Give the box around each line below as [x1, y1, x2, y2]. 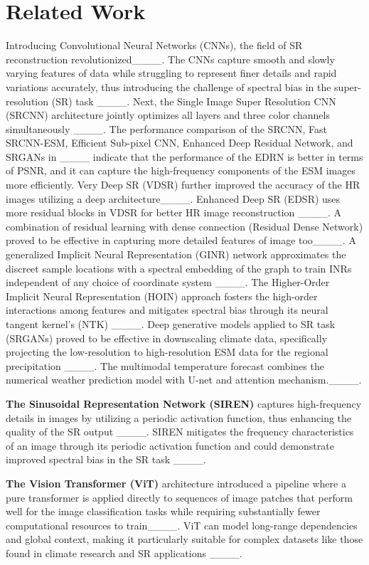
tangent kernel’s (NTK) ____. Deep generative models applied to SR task [6, 317, 336, 331]
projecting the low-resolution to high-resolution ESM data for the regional [6, 344, 328, 359]
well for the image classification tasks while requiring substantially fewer [6, 504, 321, 519]
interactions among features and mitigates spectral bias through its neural [6, 302, 328, 317]
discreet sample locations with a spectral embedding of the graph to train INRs [6, 260, 352, 275]
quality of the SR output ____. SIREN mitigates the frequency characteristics [6, 424, 354, 439]
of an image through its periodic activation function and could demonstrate [6, 438, 334, 453]
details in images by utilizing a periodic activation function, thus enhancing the [6, 410, 352, 425]
